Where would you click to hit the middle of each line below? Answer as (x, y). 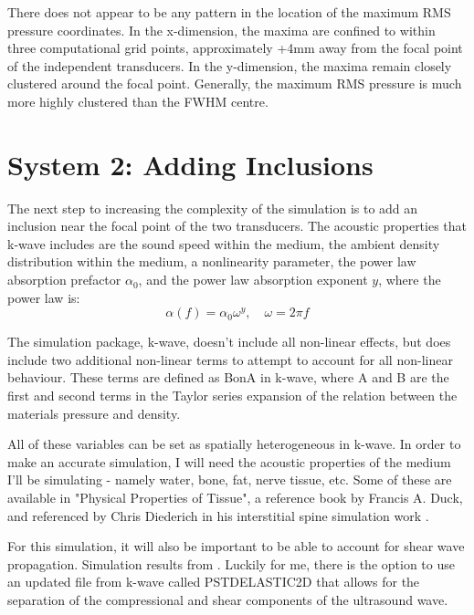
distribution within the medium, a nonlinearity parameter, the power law (212, 261)
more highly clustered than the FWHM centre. (138, 101)
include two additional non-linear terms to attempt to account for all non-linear (230, 359)
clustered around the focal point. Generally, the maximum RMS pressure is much (235, 83)
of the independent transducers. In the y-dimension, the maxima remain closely (230, 65)
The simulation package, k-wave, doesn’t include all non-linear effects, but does (229, 342)
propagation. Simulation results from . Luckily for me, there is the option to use (231, 563)
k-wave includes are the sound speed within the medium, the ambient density (224, 243)
